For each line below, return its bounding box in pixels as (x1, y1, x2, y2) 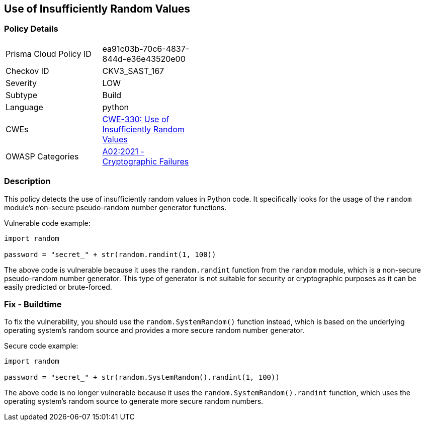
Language (6, 102, 43, 112)
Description (4, 176, 51, 187)
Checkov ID (6, 65, 49, 76)
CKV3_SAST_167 (102, 65, 164, 76)
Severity (6, 77, 37, 88)
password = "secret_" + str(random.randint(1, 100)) (4, 250, 216, 259)
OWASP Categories (6, 151, 79, 161)
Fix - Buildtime (4, 299, 62, 309)
